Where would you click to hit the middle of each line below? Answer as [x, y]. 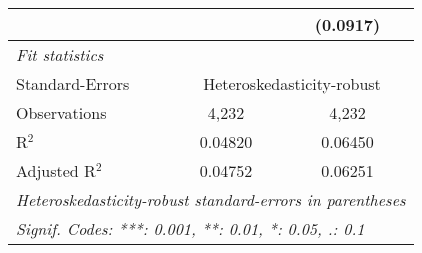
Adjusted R [56, 170]
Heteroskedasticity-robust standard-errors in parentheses [211, 199]
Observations [61, 112]
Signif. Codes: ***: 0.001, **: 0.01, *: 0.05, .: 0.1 [190, 228]
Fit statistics [60, 54]
